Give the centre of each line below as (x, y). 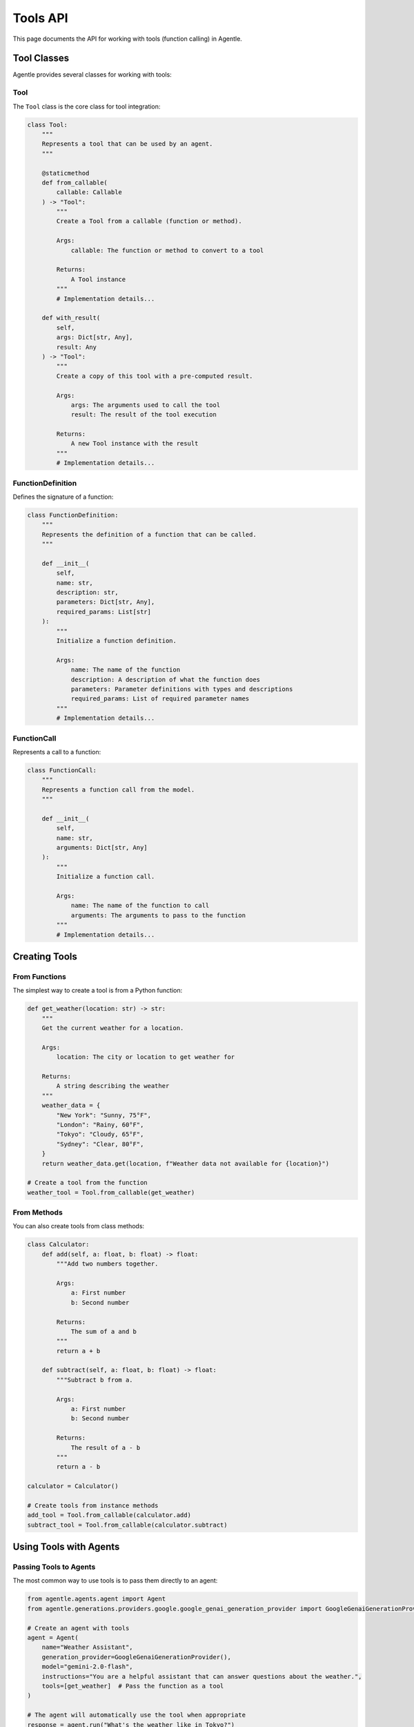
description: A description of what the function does (166, 679)
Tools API (40, 18)
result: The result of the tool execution (144, 415)
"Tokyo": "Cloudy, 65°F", (100, 1134)
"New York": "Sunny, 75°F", (104, 1115)
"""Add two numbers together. (107, 1264)
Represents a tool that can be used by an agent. (127, 144)
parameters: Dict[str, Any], (106, 602)
